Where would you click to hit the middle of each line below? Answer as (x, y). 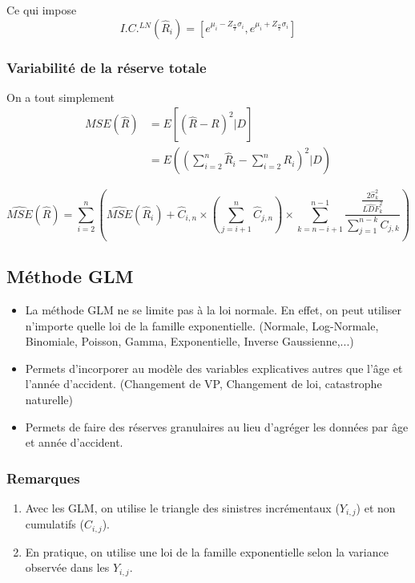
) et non (376, 507)
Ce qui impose (42, 10)
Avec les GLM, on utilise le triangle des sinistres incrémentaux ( (182, 507)
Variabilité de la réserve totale (107, 67)
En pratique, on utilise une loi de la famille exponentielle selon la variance (207, 551)
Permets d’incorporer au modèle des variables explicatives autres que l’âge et (214, 368)
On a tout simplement (61, 97)
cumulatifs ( (54, 524)
